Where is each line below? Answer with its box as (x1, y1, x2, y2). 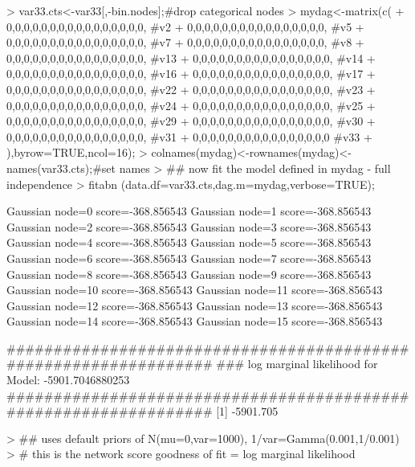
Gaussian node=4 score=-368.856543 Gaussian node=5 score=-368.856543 (6, 234, 372, 251)
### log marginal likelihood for (216, 355, 378, 372)
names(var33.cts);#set (6, 159, 116, 176)
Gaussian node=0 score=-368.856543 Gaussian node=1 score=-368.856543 (6, 203, 372, 219)
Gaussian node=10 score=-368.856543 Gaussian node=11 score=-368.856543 (6, 281, 383, 298)
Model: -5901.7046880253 (6, 371, 130, 388)
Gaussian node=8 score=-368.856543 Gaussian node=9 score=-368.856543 (6, 265, 372, 282)
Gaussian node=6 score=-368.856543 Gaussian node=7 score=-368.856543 (6, 249, 372, 266)
